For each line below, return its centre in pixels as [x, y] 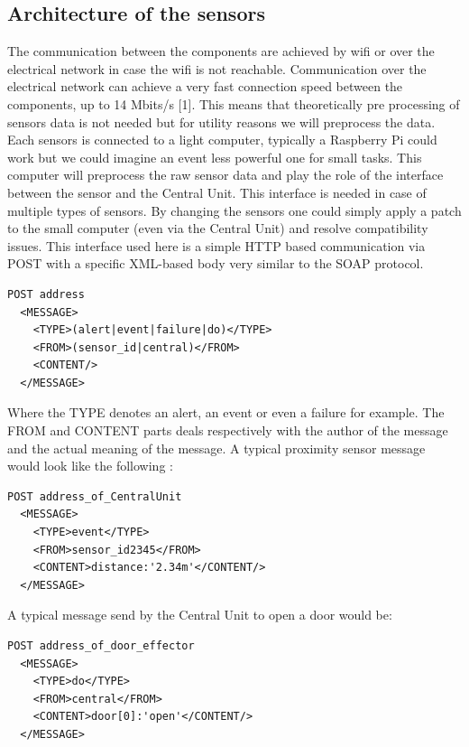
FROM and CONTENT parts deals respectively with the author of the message [228, 430]
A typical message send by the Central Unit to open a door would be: [200, 615]
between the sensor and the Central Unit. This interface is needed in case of [217, 192]
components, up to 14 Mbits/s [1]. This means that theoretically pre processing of [234, 103]
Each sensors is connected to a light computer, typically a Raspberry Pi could [222, 140]
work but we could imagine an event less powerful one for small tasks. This [215, 157]
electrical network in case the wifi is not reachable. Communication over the [217, 68]
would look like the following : [90, 466]
